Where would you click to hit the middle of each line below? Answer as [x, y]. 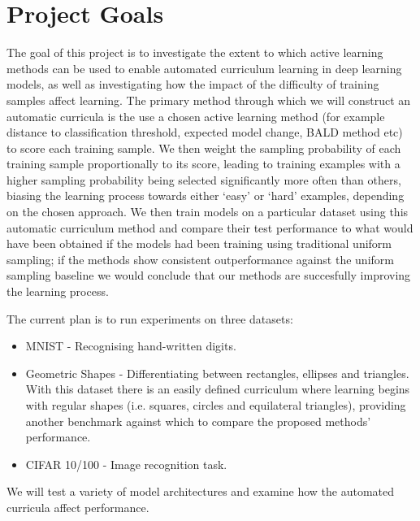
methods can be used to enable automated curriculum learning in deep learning [204, 68]
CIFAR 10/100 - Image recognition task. [126, 464]
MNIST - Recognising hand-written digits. [131, 346]
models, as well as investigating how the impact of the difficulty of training [193, 84]
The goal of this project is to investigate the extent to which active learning [195, 52]
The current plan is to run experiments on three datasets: [150, 318]
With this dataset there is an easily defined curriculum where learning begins [218, 389]
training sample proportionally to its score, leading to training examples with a [204, 164]
